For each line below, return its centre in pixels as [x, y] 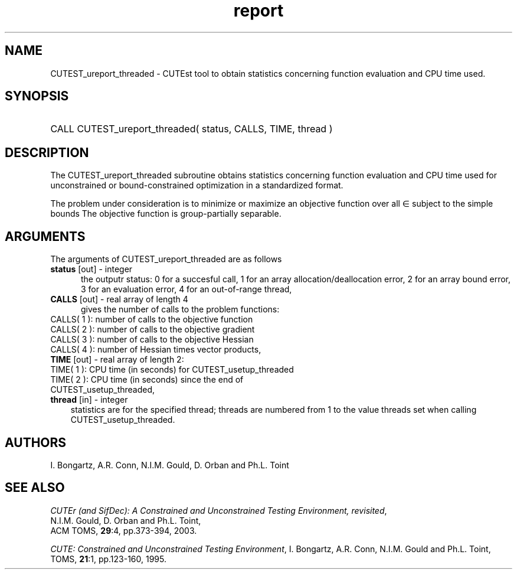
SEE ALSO [35, 488]
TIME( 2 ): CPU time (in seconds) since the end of [147, 380]
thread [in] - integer [89, 400]
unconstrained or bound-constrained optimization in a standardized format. [197, 185]
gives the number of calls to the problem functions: [180, 309]
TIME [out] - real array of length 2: [117, 360]
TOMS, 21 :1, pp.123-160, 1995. [109, 559]
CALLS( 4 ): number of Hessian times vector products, [156, 350]
